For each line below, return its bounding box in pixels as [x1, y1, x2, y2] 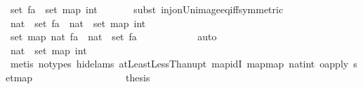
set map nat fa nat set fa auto [10, 29, 217, 44]
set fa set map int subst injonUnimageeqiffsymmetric [10, 2, 284, 16]
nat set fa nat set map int [10, 15, 146, 30]
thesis [126, 70, 150, 84]
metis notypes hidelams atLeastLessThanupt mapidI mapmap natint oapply [10, 56, 349, 71]
